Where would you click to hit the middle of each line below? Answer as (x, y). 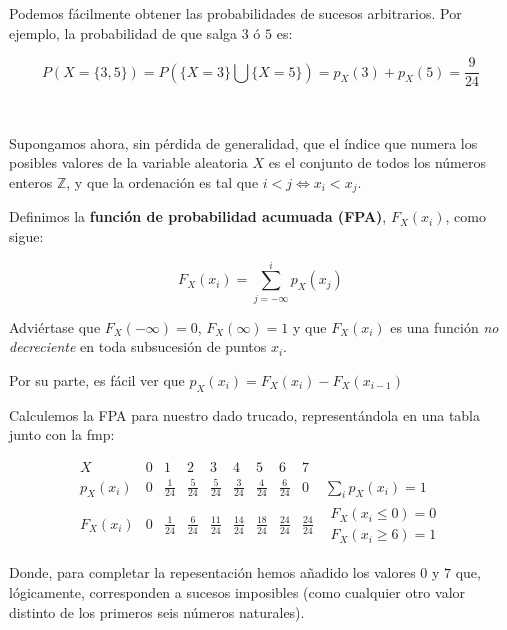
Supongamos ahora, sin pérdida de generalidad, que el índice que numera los (243, 142)
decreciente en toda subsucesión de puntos (138, 346)
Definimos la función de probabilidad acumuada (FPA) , (198, 216)
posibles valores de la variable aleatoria (128, 162)
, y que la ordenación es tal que (162, 182)
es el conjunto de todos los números (377, 162)
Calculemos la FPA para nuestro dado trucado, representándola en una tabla (245, 414)
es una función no (444, 326)
